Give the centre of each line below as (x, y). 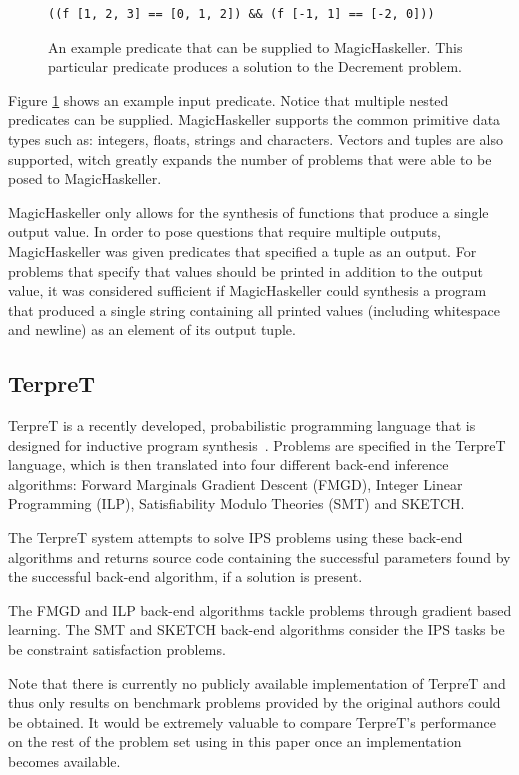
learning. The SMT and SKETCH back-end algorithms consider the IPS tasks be (256, 629)
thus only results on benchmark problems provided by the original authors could (254, 702)
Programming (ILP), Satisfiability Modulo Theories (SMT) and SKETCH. (236, 503)
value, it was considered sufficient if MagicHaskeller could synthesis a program (247, 290)
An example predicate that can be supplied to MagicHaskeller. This (255, 46)
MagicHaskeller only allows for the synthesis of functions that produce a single (248, 211)
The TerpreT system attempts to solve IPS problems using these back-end (235, 537)
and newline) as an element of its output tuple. (152, 329)
